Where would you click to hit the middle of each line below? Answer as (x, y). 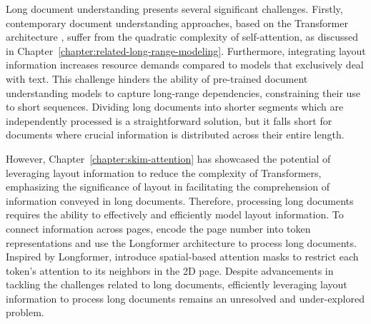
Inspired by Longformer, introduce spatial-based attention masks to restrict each (182, 257)
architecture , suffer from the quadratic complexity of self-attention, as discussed (182, 37)
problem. (25, 312)
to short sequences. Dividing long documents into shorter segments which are (175, 107)
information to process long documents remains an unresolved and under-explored (185, 298)
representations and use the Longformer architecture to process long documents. (181, 242)
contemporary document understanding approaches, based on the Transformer (177, 22)
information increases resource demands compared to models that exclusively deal (185, 65)
